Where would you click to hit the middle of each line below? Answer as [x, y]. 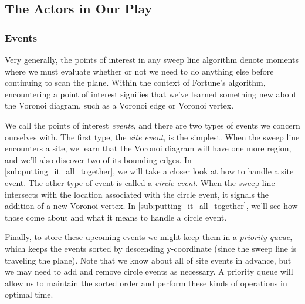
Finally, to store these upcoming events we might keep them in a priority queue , [149, 237]
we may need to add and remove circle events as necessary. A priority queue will [149, 271]
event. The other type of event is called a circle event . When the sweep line [140, 182]
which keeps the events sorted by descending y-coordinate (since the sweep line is [151, 248]
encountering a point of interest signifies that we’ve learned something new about [151, 94]
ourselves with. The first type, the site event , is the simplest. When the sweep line [152, 136]
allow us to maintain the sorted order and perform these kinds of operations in [146, 283]
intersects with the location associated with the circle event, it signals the [137, 194]
